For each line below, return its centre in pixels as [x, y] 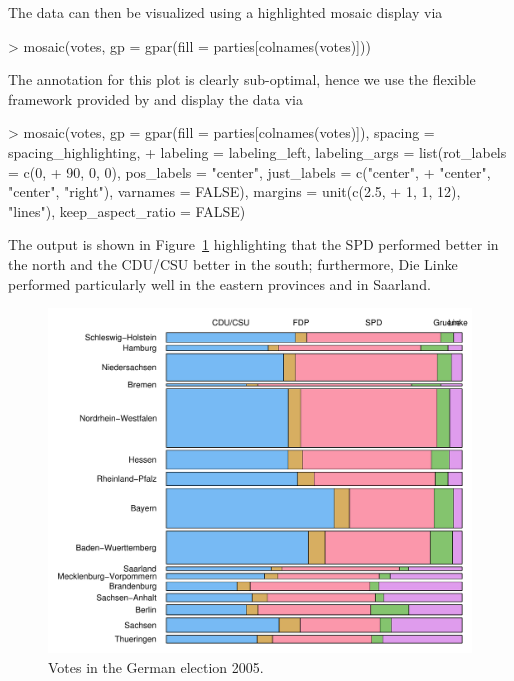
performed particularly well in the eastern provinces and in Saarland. [219, 283]
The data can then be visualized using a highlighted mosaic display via [225, 12]
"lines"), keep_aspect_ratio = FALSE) [127, 210]
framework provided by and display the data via [156, 98]
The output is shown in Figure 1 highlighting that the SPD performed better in [253, 244]
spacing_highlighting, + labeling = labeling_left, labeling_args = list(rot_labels [257, 151]
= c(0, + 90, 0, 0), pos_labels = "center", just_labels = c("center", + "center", [249, 171]
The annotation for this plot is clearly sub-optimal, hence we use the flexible [242, 79]
